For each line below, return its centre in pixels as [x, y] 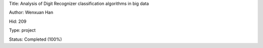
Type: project [22, 30]
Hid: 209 [18, 21]
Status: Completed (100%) [36, 39]
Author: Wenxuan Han [31, 13]
